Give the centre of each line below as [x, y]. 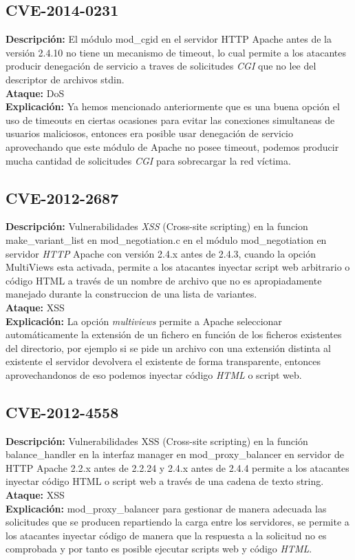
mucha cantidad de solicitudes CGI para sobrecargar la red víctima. [148, 160]
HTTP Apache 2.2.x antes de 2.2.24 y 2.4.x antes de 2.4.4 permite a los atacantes [177, 467]
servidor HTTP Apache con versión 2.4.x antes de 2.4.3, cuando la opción [161, 253]
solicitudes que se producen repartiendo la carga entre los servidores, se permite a [177, 522]
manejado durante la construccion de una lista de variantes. [131, 294]
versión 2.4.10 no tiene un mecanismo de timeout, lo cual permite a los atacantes [176, 52]
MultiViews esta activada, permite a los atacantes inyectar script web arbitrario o [178, 267]
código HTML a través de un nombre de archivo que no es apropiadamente [164, 280]
